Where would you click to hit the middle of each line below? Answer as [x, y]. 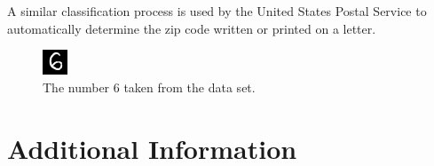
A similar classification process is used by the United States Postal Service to [217, 11]
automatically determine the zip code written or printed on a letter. [192, 28]
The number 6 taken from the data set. [149, 87]
